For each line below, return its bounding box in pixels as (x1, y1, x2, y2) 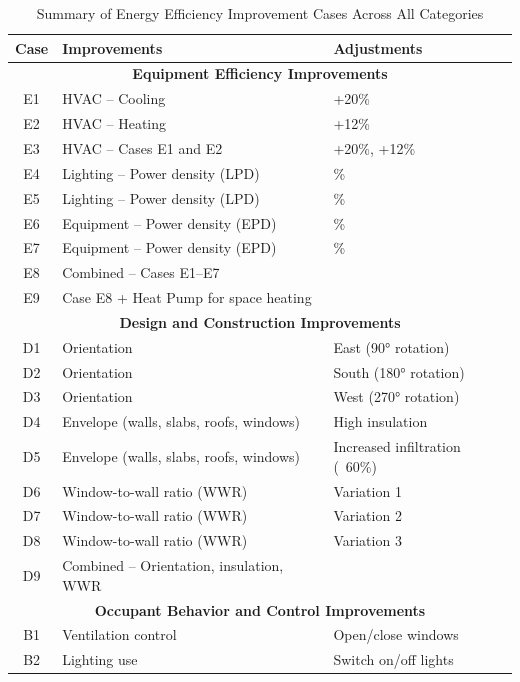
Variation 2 (333, 505, 402, 526)
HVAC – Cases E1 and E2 (62, 137, 223, 158)
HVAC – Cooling (62, 88, 166, 109)
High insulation (333, 411, 428, 432)
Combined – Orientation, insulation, (62, 555, 284, 576)
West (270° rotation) (333, 386, 460, 407)
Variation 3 (333, 530, 402, 551)
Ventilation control (62, 624, 177, 645)
